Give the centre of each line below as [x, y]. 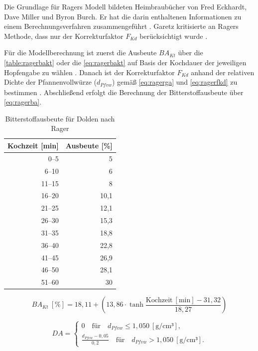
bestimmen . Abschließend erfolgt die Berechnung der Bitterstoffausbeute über [124, 92]
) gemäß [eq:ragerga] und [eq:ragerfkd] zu [175, 82]
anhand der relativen [223, 72]
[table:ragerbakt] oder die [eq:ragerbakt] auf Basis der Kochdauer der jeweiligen [125, 62]
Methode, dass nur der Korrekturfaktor [64, 36]
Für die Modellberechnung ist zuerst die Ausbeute [80, 53]
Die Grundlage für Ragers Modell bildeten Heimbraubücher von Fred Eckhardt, [126, 6]
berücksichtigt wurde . [174, 36]
